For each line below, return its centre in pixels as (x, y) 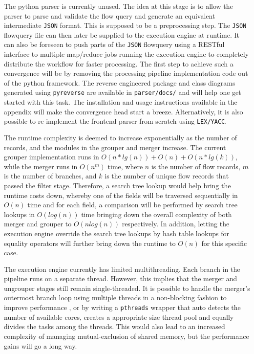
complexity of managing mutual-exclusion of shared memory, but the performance (127, 336)
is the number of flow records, (196, 166)
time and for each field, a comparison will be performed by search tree (132, 205)
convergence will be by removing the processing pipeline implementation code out (126, 73)
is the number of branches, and (50, 176)
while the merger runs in (41, 166)
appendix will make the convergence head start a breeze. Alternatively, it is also (124, 111)
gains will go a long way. (41, 345)
